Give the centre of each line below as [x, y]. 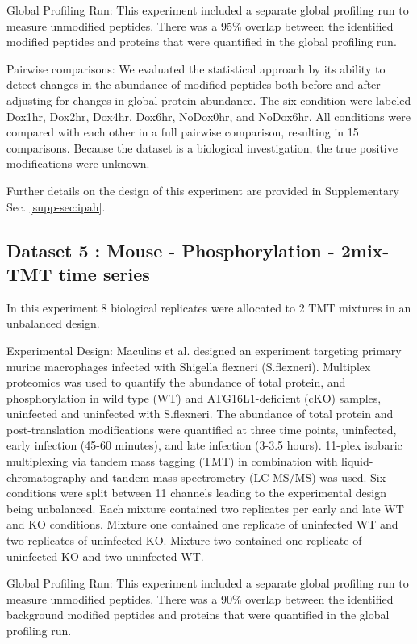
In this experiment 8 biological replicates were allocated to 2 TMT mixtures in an [209, 307]
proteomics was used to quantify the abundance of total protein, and [176, 382]
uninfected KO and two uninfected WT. [105, 556]
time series [104, 273]
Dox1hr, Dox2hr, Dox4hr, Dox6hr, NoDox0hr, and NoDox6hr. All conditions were [208, 116]
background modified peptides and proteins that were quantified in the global [198, 615]
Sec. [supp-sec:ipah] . [56, 206]
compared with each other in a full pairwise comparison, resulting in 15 [183, 132]
